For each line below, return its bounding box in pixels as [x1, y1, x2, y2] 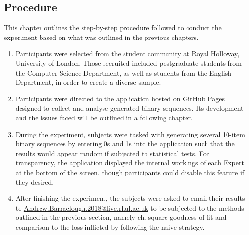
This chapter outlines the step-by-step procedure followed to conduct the [4, 22, 222, 33]
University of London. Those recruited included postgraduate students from [15, 58, 242, 68]
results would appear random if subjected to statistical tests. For [15, 148, 209, 158]
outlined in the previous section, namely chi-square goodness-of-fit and [15, 212, 227, 222]
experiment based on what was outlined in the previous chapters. [4, 32, 199, 42]
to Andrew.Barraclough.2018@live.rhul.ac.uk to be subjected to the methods [15, 202, 244, 213]
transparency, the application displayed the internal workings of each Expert [15, 157, 244, 168]
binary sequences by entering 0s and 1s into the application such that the [15, 138, 235, 149]
